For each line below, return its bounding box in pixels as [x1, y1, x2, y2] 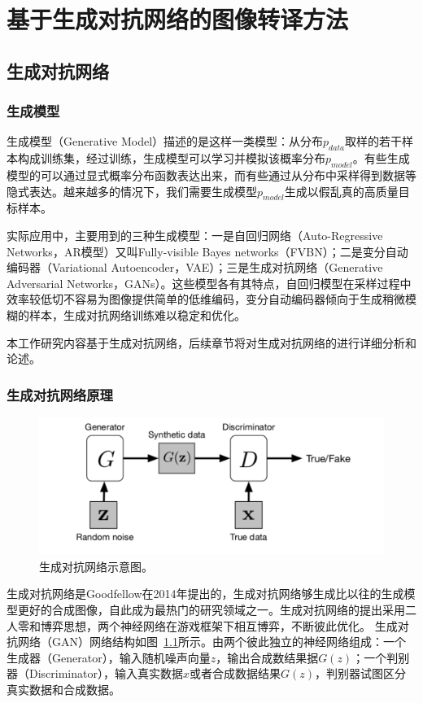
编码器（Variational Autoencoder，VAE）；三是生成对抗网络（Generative [7, 259, 383, 276]
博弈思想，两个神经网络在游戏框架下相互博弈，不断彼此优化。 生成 [40, 617, 398, 634]
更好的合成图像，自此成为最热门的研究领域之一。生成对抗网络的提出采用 [17, 601, 405, 618]
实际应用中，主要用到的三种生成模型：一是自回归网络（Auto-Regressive [7, 226, 383, 243]
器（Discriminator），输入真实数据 [7, 665, 183, 682]
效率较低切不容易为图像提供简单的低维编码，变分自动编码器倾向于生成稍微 [7, 290, 405, 308]
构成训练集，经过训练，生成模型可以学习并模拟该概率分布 [17, 150, 325, 167]
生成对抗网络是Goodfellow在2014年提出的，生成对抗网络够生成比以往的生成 [7, 585, 404, 602]
